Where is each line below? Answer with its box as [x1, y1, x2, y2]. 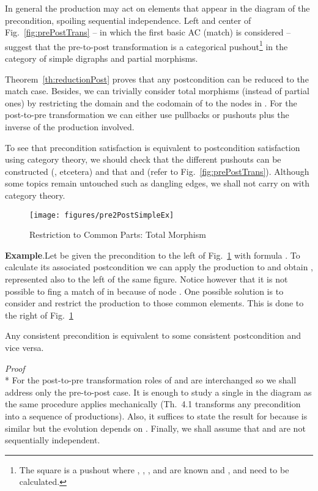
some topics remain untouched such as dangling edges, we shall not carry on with [5, 177, 309, 190]
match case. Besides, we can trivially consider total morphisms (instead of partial [5, 84, 309, 97]
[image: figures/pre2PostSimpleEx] [29, 210, 174, 220]
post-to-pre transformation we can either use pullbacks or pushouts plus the [5, 108, 289, 121]
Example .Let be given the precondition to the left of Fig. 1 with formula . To [5, 248, 300, 261]
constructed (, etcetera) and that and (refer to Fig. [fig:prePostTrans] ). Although [5, 164, 309, 177]
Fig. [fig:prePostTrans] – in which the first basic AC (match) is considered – [5, 26, 291, 39]
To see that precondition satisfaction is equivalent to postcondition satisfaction [5, 141, 300, 153]
